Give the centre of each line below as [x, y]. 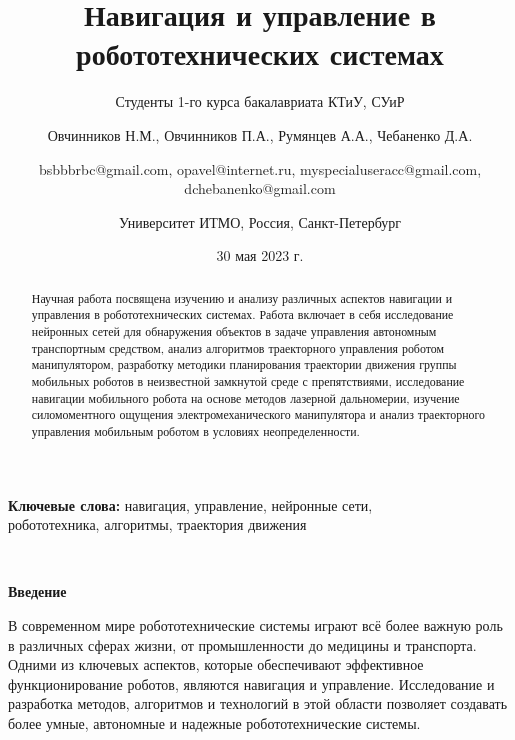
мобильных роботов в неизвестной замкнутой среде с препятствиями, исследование [248, 380]
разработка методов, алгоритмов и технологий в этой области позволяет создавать [258, 703]
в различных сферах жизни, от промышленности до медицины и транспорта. [242, 644]
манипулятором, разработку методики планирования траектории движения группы [244, 364]
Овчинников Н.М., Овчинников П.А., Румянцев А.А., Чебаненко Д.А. [260, 134]
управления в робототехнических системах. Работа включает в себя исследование [242, 314]
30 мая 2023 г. [260, 255]
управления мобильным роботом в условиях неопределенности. [195, 430]
